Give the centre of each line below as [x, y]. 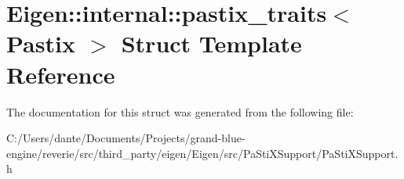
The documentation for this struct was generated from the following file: [180, 111]
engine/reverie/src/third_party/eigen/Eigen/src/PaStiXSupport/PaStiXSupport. [202, 153]
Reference [61, 74]
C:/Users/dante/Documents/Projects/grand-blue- [126, 138]
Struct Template [211, 43]
